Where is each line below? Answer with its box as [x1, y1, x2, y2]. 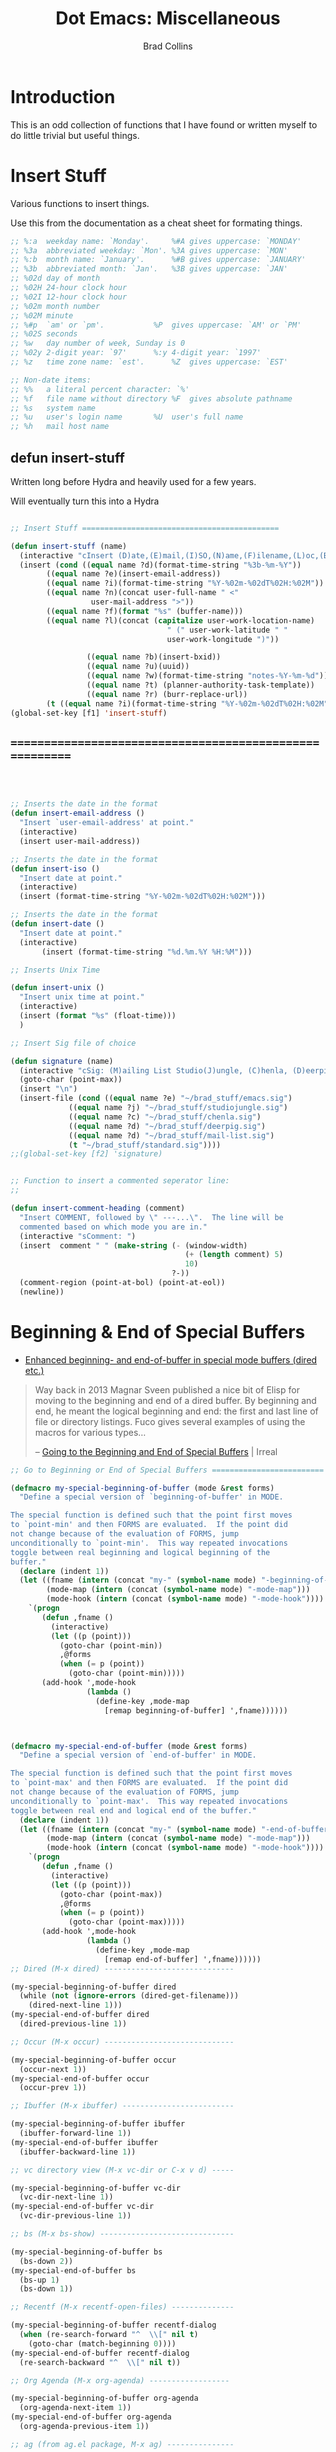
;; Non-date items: [10, 375, 92, 385]
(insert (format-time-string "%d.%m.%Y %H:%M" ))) [41, 947, 253, 957]
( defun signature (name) [10, 1056, 114, 1066]
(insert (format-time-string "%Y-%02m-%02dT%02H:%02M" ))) [19, 892, 267, 902]
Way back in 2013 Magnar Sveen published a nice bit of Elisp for [34, 1383, 300, 1396]
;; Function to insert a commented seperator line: [10, 1176, 230, 1186]
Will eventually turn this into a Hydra [10, 495, 160, 507]
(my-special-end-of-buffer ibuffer [10, 2137, 159, 2147]
